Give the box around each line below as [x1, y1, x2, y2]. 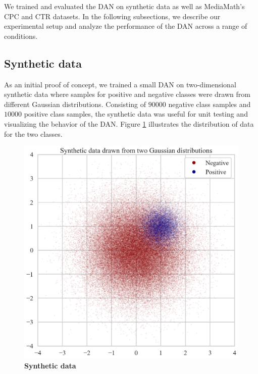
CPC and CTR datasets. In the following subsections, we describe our [4, 11, 221, 21]
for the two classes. [4, 128, 63, 139]
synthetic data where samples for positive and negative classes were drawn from [4, 89, 250, 99]
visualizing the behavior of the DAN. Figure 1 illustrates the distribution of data [4, 118, 254, 129]
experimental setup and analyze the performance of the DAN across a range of [4, 21, 247, 31]
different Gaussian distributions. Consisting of [4, 98, 146, 109]
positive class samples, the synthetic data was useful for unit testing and [24, 109, 248, 119]
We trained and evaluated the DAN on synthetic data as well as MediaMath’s [4, 1, 245, 11]
